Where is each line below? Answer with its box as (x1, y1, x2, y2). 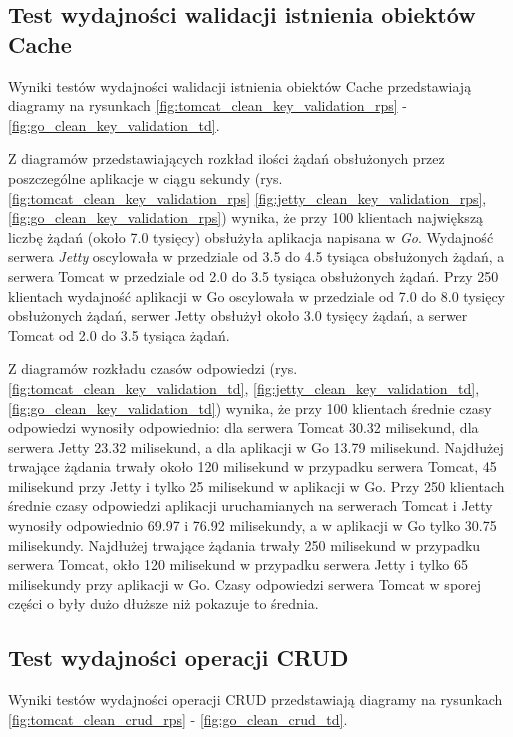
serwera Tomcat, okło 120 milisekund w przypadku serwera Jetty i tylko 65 (8, 554, 468, 575)
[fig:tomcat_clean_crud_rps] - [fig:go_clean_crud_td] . (8, 708, 348, 729)
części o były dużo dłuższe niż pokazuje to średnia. (8, 593, 319, 614)
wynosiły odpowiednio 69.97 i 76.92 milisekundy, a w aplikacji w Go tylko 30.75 (8, 515, 497, 536)
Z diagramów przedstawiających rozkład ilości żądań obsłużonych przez (8, 148, 445, 169)
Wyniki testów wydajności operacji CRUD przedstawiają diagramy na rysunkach (8, 689, 503, 710)
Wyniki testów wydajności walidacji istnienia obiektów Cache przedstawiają (8, 75, 472, 96)
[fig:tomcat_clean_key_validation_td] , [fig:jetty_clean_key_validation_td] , (8, 377, 480, 398)
